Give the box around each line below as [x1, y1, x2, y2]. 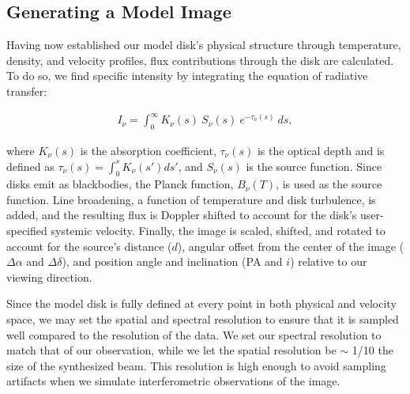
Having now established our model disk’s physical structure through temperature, [6, 36, 401, 53]
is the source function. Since [246, 157, 382, 174]
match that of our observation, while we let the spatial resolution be [6, 342, 337, 358]
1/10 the [352, 342, 393, 358]
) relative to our [290, 253, 367, 270]
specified [6, 222, 47, 239]
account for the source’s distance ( [6, 237, 172, 254]
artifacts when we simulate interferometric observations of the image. [6, 373, 340, 389]
